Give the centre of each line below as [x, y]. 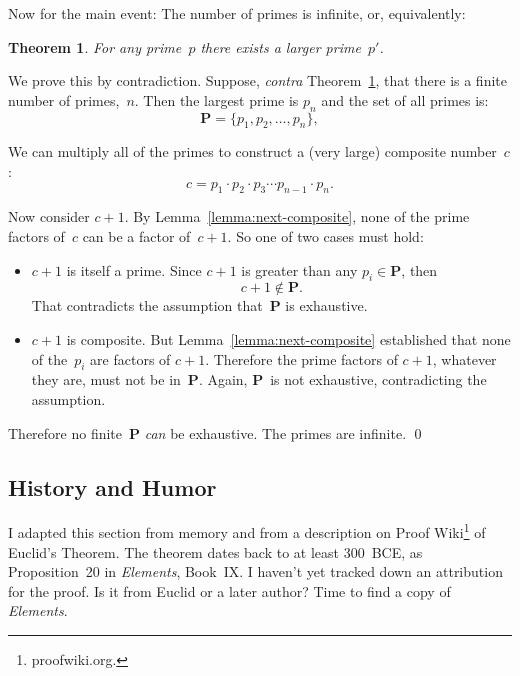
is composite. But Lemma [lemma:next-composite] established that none [288, 338]
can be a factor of [136, 235]
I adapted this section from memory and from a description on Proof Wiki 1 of [247, 530]
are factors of [130, 358]
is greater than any [299, 269]
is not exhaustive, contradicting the [378, 379]
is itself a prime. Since [134, 269]
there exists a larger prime [280, 46]
